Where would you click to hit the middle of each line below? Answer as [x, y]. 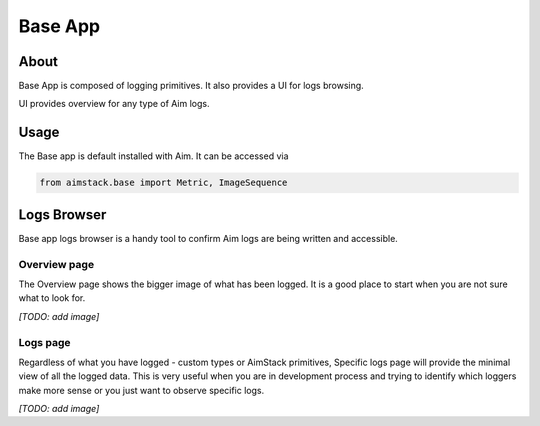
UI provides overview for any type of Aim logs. [114, 104]
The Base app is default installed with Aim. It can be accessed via [153, 156]
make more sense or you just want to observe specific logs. [141, 390]
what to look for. [52, 298]
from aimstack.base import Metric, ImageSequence [163, 183]
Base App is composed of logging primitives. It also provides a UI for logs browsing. [191, 86]
